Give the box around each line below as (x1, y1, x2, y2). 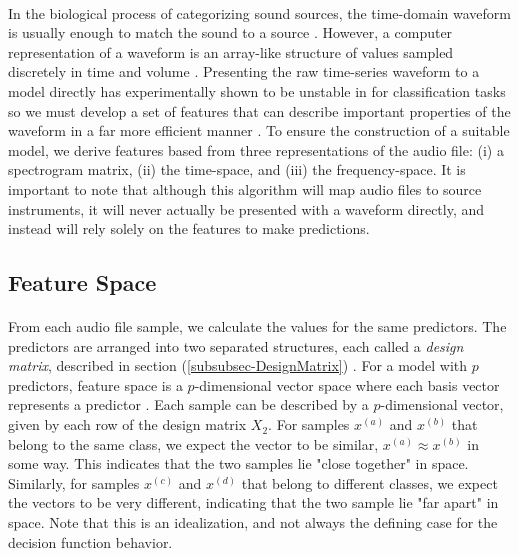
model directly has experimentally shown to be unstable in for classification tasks (8, 80, 506, 101)
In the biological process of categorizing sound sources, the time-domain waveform (8, 2, 511, 23)
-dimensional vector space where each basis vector (194, 374, 500, 395)
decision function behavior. (8, 531, 173, 552)
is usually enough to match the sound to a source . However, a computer (8, 22, 453, 43)
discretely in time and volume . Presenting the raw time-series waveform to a (8, 61, 480, 82)
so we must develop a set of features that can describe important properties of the (8, 100, 511, 121)
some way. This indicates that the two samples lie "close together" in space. (8, 453, 469, 474)
